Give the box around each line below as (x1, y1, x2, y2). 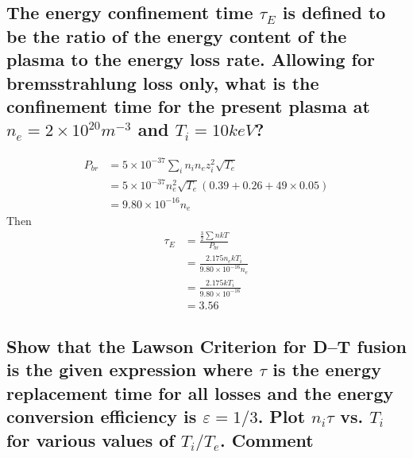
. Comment (220, 427, 314, 452)
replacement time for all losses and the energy (6, 380, 394, 405)
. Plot (257, 404, 306, 429)
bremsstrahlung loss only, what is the (6, 70, 319, 95)
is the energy (272, 357, 381, 382)
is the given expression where (6, 357, 253, 382)
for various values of (6, 427, 175, 452)
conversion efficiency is (6, 404, 197, 429)
